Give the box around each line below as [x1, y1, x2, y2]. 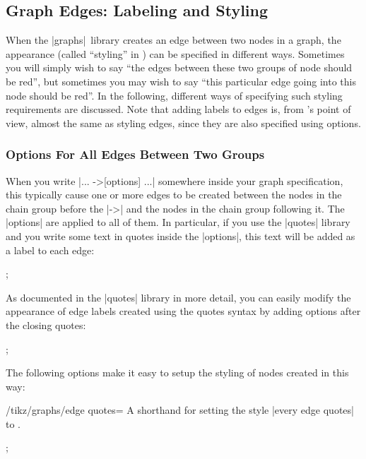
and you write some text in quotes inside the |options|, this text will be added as [6, 228, 355, 243]
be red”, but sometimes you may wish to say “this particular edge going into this [6, 73, 356, 88]
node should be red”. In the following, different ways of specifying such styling [6, 88, 343, 102]
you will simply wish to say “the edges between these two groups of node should [6, 60, 353, 75]
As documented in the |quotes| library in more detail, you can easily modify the [6, 290, 351, 304]
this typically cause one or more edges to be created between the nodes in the [6, 187, 342, 202]
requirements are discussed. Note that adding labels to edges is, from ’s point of [6, 102, 351, 117]
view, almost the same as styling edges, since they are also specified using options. [6, 115, 361, 130]
